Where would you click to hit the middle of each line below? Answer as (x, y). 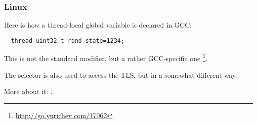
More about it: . (28, 91)
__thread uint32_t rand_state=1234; (64, 41)
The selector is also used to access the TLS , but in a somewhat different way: (121, 75)
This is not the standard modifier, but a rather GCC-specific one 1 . (106, 58)
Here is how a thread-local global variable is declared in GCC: (98, 25)
